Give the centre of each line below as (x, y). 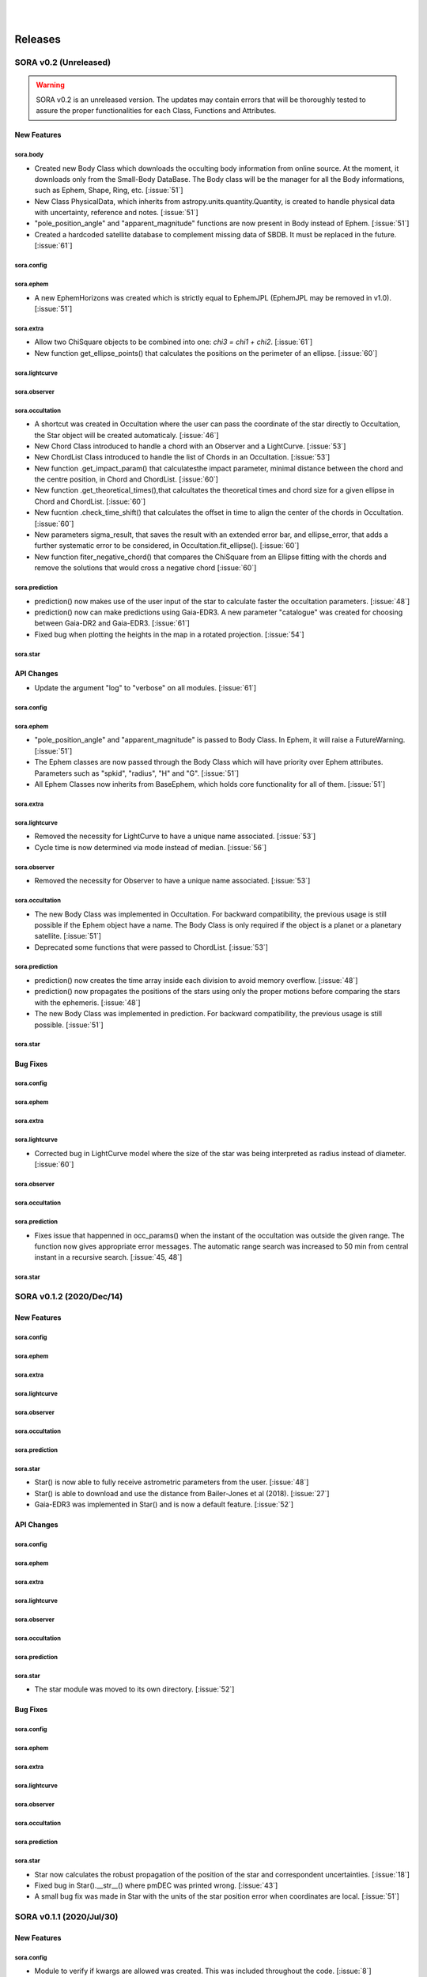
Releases (38, 40)
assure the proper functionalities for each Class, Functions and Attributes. (156, 111)
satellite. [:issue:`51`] (68, 936)
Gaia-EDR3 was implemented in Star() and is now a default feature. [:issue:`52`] (164, 1504)
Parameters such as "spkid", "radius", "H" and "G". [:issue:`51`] (136, 773)
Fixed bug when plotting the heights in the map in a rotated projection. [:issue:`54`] (169, 634)
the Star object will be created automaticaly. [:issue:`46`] (127, 435)
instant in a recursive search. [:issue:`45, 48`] (108, 1257)
